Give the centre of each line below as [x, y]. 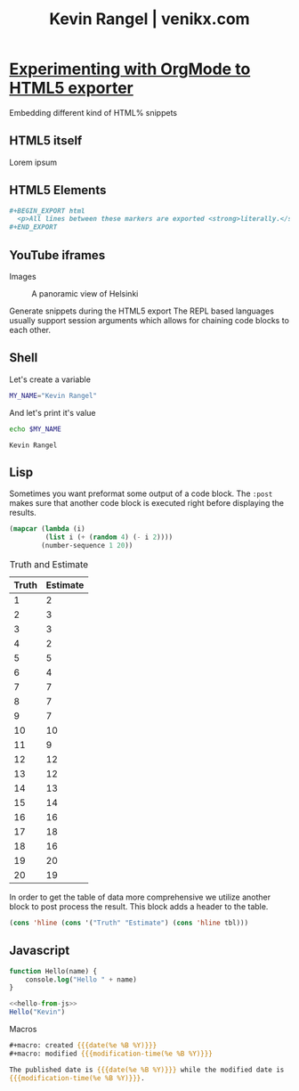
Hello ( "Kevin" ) [37, 1012]
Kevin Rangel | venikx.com [149, 19]
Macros [23, 1030]
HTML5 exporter [71, 88]
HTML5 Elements [58, 190]
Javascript [40, 951]
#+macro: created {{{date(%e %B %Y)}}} [83, 1046]
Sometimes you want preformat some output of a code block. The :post [141, 493]
